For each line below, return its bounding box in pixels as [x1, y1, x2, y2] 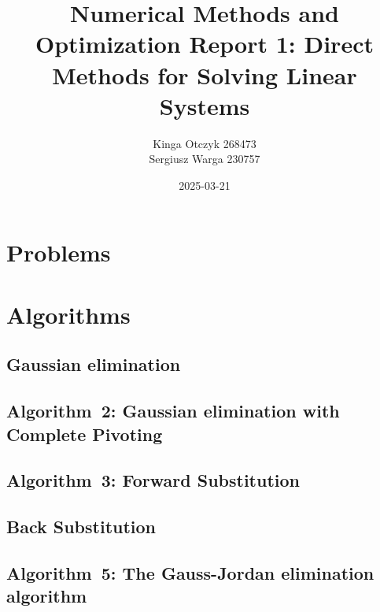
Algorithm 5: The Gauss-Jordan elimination [6, 560, 374, 584]
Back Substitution [6, 514, 157, 539]
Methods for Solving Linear [52, 58, 357, 91]
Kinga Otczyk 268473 [153, 135, 256, 151]
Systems [159, 89, 250, 121]
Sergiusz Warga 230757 [149, 150, 260, 167]
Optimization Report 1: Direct [35, 28, 374, 60]
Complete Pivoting [6, 421, 163, 446]
